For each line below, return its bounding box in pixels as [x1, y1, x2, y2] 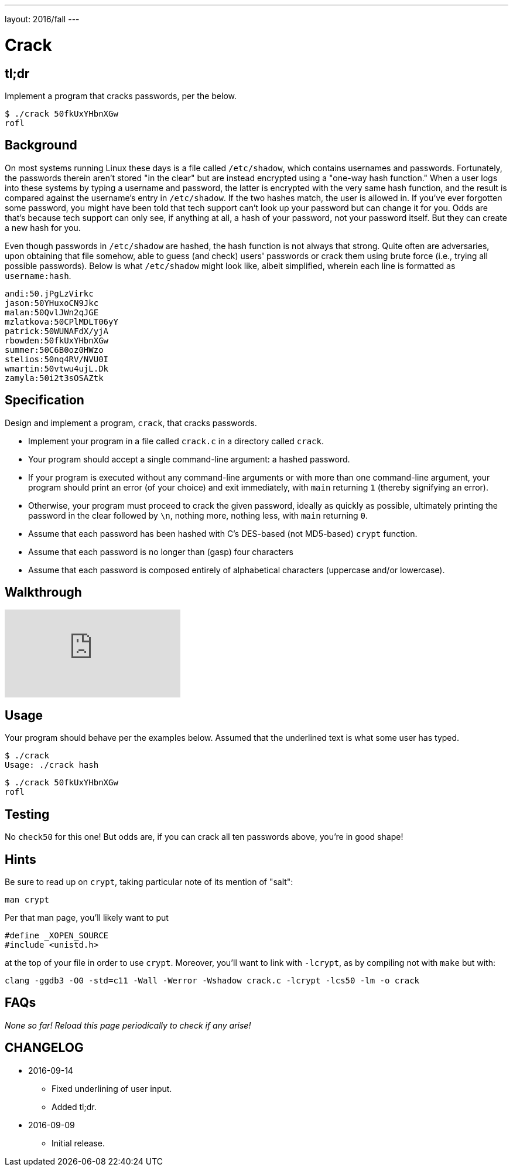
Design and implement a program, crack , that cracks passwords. [5, 417, 257, 428]
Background [5, 138, 77, 153]
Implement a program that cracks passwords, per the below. [5, 90, 237, 101]
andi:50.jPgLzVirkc [5, 288, 94, 298]
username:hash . [5, 270, 71, 281]
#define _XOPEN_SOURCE [5, 930, 109, 940]
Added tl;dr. [52, 1101, 97, 1112]
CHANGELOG [5, 1040, 84, 1056]
